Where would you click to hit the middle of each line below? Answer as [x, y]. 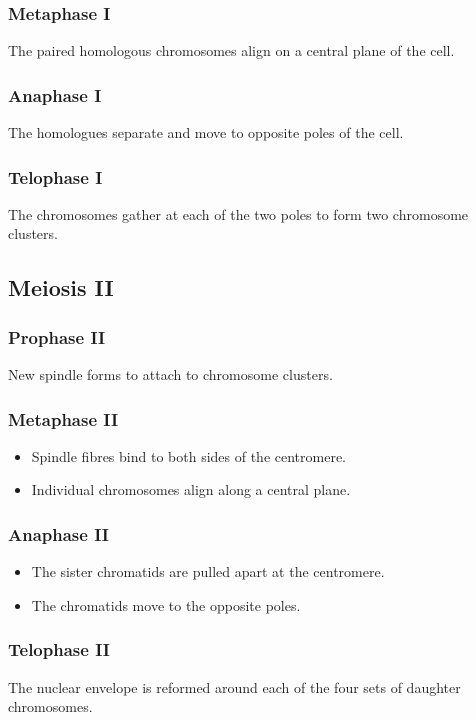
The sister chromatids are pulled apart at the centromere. [208, 571]
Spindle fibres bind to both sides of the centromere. [188, 455]
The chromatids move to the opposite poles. [166, 604]
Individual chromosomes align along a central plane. [191, 489]
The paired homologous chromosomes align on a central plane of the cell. [231, 50]
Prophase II [57, 336]
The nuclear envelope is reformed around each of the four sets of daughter [234, 686]
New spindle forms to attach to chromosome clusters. [170, 374]
